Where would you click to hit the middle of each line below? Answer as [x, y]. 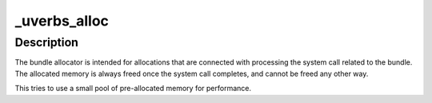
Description [47, 42]
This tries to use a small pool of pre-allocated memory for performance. [133, 89]
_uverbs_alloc [62, 21]
